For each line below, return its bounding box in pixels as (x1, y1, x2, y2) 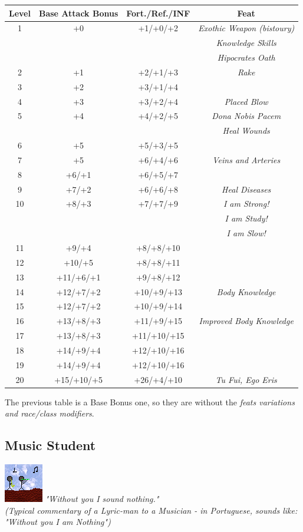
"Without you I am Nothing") (5, 516, 111, 528)
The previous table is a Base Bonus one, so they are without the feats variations (5, 395, 295, 408)
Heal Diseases (222, 183, 271, 195)
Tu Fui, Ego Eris (215, 373, 277, 385)
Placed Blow (224, 95, 268, 107)
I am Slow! (226, 227, 266, 239)
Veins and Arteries (212, 153, 281, 166)
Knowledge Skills (216, 37, 276, 49)
